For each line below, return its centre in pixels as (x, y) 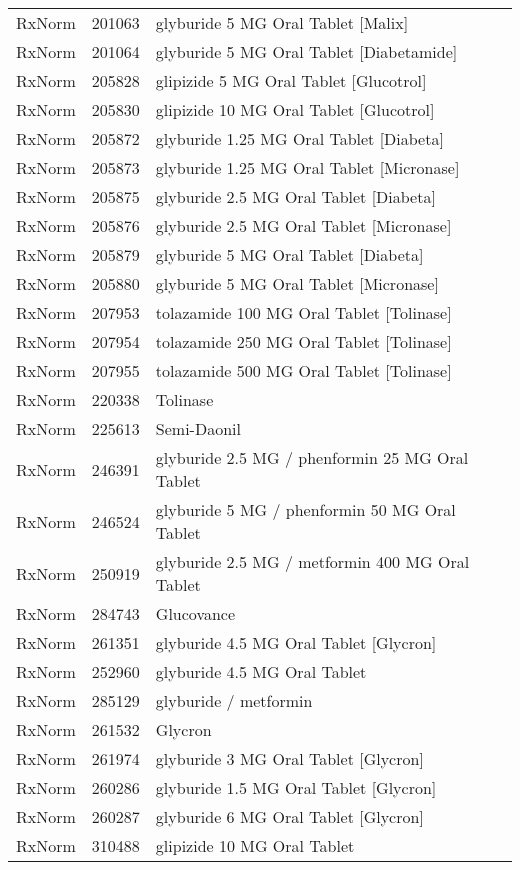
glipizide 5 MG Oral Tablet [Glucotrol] (291, 80)
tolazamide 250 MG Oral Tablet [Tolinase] (303, 341)
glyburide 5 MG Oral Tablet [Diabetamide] (306, 51)
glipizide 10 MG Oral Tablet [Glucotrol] (295, 109)
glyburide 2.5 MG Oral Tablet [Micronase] (303, 225)
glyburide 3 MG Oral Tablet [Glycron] (289, 758)
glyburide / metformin (234, 700)
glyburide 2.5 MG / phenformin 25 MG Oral (312, 457)
